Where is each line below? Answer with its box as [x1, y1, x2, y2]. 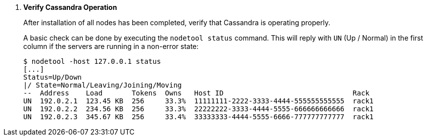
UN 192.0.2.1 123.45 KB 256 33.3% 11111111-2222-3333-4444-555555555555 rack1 [23, 97, 374, 105]
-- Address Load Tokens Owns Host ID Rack [23, 89, 370, 97]
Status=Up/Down [23, 73, 82, 81]
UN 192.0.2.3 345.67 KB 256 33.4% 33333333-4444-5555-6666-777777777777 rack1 [23, 113, 374, 121]
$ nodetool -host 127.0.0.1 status [23, 57, 161, 65]
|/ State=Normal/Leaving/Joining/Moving [23, 81, 182, 89]
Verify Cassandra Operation [23, 3, 117, 11]
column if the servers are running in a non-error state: [23, 42, 199, 50]
